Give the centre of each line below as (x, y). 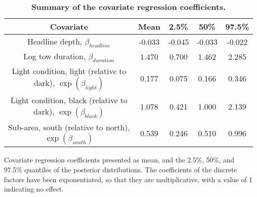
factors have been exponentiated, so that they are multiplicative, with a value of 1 (128, 179)
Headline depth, (55, 41)
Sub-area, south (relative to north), (69, 127)
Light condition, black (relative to (69, 100)
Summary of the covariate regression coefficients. (128, 7)
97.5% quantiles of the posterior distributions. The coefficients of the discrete (121, 169)
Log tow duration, (55, 56)
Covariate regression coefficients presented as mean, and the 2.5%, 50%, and (119, 160)
